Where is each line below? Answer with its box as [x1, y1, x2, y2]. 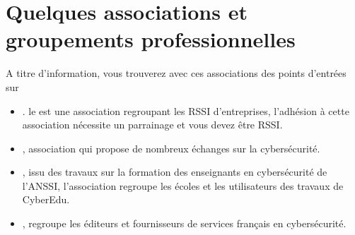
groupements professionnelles [6, 25, 296, 54]
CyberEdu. [22, 192, 70, 207]
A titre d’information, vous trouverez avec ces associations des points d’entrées [6, 66, 347, 80]
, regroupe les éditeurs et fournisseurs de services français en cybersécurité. [22, 216, 347, 231]
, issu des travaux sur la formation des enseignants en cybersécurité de [22, 164, 327, 179]
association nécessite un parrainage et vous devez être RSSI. [22, 117, 283, 132]
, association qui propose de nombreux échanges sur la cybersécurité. [22, 140, 320, 155]
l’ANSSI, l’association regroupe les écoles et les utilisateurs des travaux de [22, 178, 344, 193]
